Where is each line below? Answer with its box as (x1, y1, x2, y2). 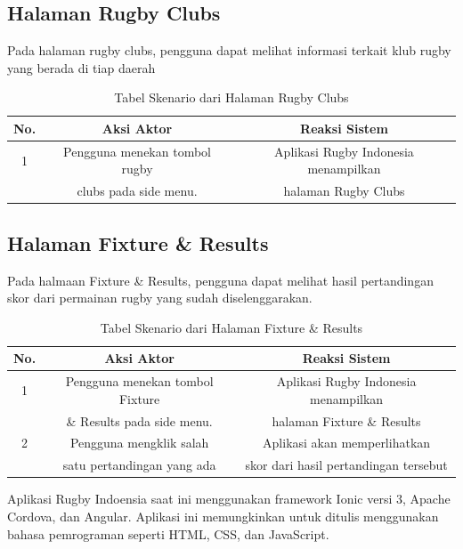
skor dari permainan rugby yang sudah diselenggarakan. (7, 288, 313, 307)
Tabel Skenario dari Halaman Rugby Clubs (114, 88, 349, 107)
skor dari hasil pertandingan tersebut (245, 456, 448, 474)
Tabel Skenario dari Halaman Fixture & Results (100, 318, 363, 336)
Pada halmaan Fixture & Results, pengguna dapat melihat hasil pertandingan (7, 270, 434, 289)
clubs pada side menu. (77, 182, 198, 200)
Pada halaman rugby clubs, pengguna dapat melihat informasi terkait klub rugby (7, 41, 451, 60)
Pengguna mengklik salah (69, 433, 209, 452)
